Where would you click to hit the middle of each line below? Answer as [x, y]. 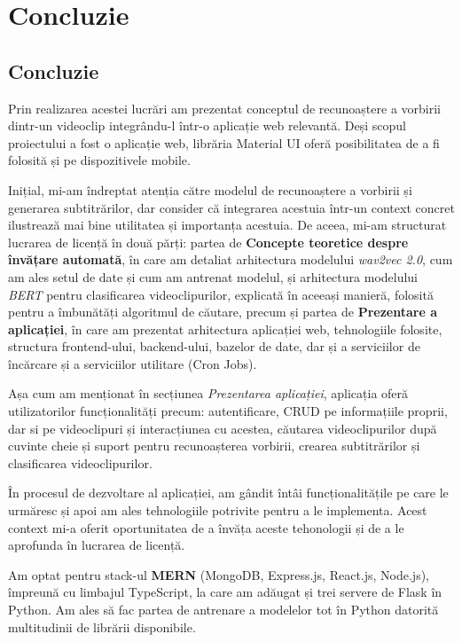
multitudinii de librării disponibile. [102, 626]
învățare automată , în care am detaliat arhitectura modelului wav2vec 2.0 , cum [231, 259]
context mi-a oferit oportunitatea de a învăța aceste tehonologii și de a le [206, 527]
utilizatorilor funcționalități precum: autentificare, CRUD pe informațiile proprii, [228, 411]
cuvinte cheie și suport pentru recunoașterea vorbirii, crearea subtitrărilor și [214, 446]
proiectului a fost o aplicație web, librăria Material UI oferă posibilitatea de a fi [224, 142]
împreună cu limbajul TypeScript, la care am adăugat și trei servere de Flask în [225, 592]
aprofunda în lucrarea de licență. [97, 545]
